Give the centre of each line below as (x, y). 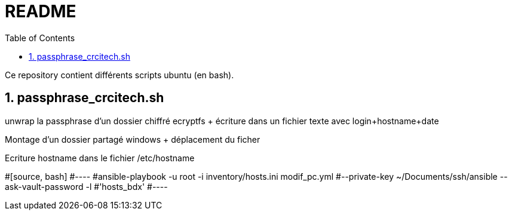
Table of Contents (40, 38)
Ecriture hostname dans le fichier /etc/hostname (100, 158)
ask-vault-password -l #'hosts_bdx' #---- (86, 186)
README (41, 11)
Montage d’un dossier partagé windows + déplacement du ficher (133, 139)
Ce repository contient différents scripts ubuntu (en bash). (119, 75)
